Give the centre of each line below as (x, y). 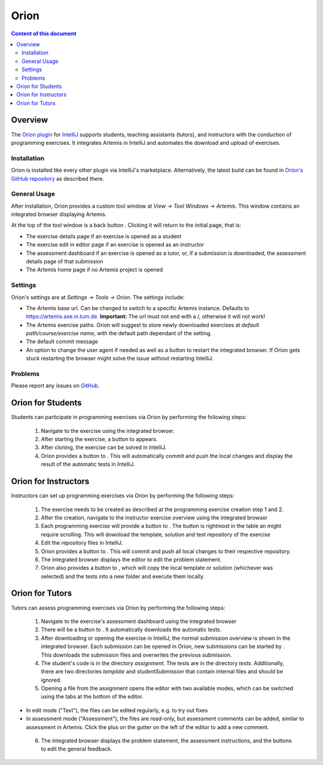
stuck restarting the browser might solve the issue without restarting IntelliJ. (120, 359)
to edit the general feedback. (77, 749)
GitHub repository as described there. (58, 178)
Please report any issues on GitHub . (55, 385)
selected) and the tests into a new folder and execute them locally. (123, 576)
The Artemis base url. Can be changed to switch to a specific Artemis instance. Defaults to (138, 308)
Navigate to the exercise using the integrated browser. (108, 430)
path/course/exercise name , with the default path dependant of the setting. (119, 333)
